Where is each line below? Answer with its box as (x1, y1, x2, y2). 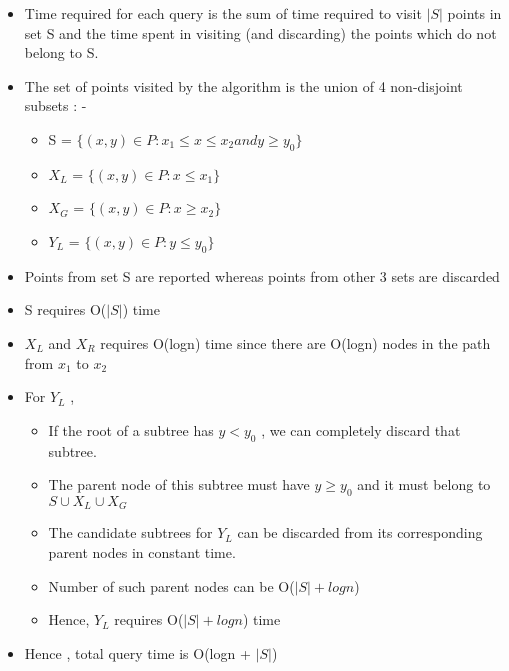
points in (447, 3, 502, 23)
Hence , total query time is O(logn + (24, 642, 251, 663)
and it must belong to (357, 474, 491, 495)
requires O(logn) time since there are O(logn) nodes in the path (100, 332, 491, 353)
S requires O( (24, 299, 107, 320)
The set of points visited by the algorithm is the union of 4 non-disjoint (24, 75, 463, 96)
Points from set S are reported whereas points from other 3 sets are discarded (24, 265, 500, 286)
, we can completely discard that (261, 419, 461, 440)
